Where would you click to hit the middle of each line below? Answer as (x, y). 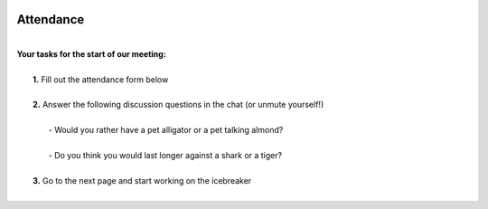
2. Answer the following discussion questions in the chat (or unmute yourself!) (178, 105)
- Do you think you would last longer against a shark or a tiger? (165, 156)
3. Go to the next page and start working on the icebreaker (142, 180)
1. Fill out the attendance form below (101, 79)
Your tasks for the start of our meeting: (91, 53)
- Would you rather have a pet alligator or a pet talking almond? (166, 130)
